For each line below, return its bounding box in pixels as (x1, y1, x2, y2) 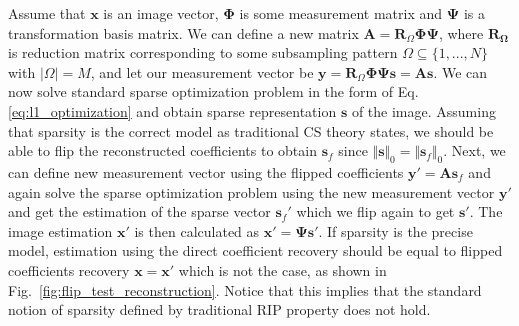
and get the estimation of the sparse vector (8, 201, 271, 222)
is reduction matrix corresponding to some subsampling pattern (8, 42, 398, 63)
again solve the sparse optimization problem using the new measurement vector (8, 181, 495, 202)
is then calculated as (134, 220, 260, 241)
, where (438, 22, 484, 43)
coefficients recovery (8, 259, 130, 280)
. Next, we (443, 140, 506, 161)
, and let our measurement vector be (90, 61, 314, 82)
